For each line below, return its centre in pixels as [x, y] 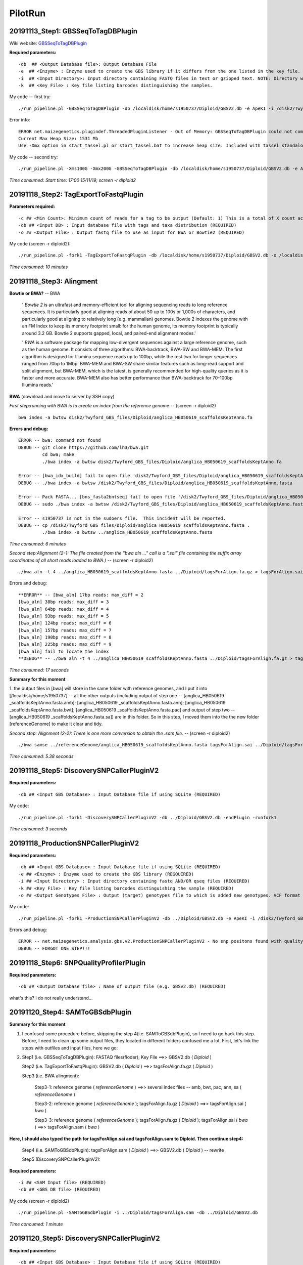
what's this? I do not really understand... [51, 998]
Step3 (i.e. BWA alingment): [51, 1076]
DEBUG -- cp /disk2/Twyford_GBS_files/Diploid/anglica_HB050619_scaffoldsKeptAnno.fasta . [134, 525]
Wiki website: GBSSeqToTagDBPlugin [48, 44]
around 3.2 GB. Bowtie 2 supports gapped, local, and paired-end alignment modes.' [109, 333]
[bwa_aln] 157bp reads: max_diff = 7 [65, 630]
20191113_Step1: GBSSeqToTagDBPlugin [73, 31]
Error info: [20, 120]
